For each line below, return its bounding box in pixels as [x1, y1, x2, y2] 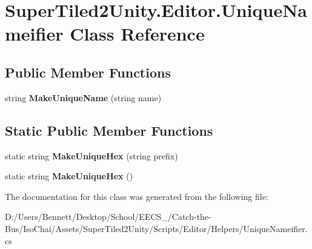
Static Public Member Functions [5, 121, 213, 139]
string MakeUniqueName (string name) [5, 91, 162, 104]
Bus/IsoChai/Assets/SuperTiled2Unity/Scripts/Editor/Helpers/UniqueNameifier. [5, 222, 308, 234]
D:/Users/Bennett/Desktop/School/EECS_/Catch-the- [5, 210, 211, 223]
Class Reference [70, 21, 205, 46]
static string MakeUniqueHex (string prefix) [5, 149, 178, 162]
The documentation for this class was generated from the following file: [5, 190, 268, 202]
